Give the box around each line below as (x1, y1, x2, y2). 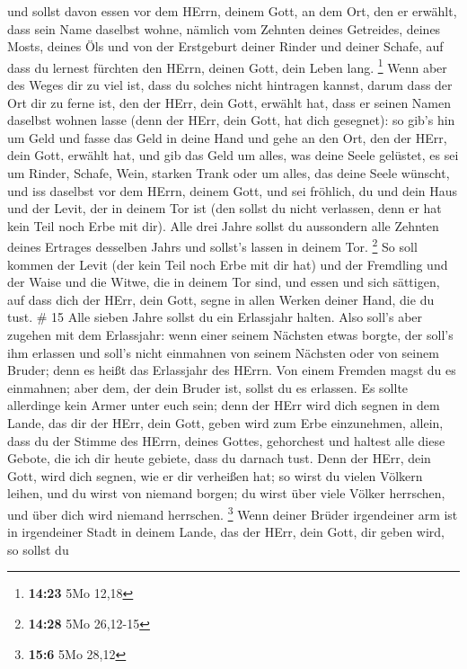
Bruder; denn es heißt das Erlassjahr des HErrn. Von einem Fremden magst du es (7, 361, 456, 379)
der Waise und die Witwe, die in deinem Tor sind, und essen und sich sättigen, (7, 272, 440, 291)
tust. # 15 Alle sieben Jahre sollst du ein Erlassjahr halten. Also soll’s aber (7, 308, 423, 326)
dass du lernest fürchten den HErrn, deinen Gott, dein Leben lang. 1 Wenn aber (7, 55, 447, 76)
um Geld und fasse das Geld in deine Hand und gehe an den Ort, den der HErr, (7, 128, 447, 147)
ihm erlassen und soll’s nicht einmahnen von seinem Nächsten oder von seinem (7, 343, 439, 361)
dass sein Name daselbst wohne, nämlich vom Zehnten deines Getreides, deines (7, 19, 441, 38)
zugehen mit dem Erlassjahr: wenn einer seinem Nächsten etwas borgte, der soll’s (7, 326, 454, 343)
